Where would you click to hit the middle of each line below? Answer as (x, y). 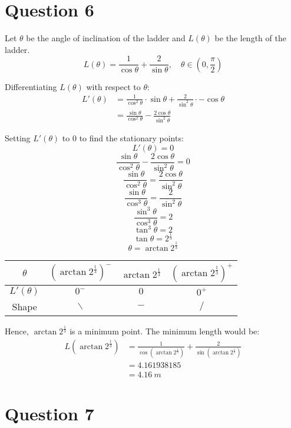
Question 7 (49, 414)
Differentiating (31, 86)
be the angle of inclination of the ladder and (106, 38)
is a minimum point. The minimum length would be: (165, 331)
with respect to (113, 86)
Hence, (17, 331)
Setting (18, 138)
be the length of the (250, 38)
